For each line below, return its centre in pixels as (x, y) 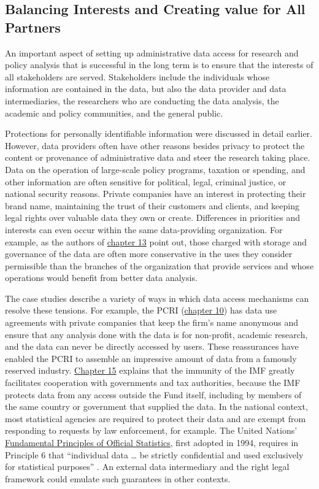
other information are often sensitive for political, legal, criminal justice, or (146, 181)
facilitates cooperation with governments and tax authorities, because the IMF (153, 383)
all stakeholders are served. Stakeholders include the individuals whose (137, 76)
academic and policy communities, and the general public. (114, 113)
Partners (33, 27)
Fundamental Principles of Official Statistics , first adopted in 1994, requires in (152, 442)
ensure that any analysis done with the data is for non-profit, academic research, (156, 334)
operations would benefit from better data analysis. (101, 278)
